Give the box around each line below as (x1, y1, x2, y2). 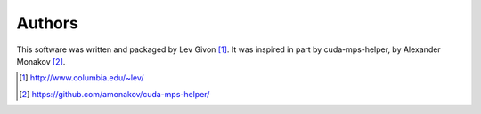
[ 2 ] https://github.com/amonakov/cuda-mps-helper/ (19, 88, 210, 99)
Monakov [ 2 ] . (16, 56, 66, 66)
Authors (16, 13, 79, 33)
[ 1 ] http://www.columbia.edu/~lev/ (19, 72, 144, 83)
